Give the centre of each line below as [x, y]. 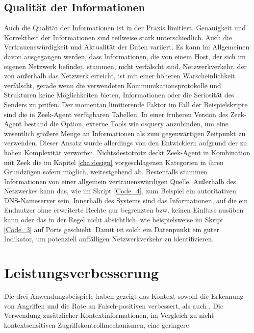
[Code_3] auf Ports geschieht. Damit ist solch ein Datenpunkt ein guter [112, 229]
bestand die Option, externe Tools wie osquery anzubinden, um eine [126, 124]
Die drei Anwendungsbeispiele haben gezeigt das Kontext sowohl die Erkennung [124, 296]
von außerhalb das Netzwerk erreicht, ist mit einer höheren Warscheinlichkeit [120, 76]
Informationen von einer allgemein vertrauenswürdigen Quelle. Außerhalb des [120, 181]
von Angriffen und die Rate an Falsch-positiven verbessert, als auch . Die [114, 305]
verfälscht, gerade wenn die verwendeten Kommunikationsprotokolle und [113, 85]
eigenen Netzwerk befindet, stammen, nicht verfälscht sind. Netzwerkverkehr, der [126, 66]
